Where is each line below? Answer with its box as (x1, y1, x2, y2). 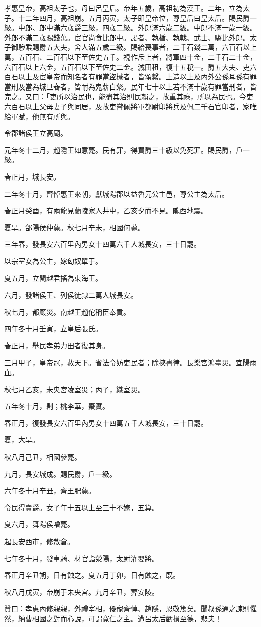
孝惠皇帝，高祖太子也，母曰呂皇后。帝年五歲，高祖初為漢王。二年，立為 (4, 3, 243, 13)
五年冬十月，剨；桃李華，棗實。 (4, 401, 109, 411)
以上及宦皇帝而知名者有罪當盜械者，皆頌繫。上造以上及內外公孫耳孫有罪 (18, 71, 257, 82)
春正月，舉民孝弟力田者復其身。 (4, 340, 109, 350)
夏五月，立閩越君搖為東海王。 (4, 273, 102, 283)
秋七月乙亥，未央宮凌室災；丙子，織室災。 (4, 384, 145, 394)
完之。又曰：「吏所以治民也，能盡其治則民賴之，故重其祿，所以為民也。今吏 (4, 91, 253, 102)
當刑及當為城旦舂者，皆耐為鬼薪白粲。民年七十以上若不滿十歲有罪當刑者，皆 (4, 81, 257, 92)
